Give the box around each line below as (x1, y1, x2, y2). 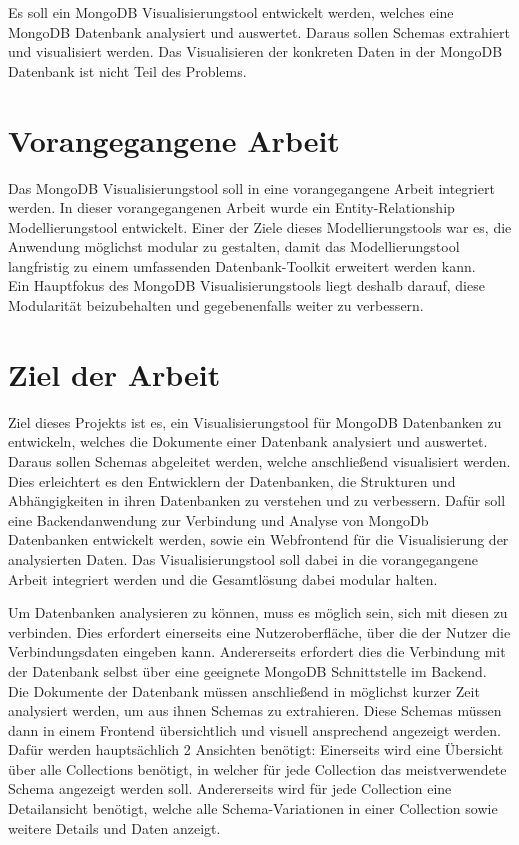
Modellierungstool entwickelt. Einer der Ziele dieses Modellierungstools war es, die (8, 216, 512, 237)
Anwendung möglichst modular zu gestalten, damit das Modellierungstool (8, 236, 460, 257)
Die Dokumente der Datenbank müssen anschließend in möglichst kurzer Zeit (8, 680, 480, 701)
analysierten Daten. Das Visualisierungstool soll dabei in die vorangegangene (8, 548, 478, 569)
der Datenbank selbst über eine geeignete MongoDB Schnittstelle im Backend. (8, 660, 487, 681)
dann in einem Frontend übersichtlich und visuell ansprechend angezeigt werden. (8, 719, 501, 740)
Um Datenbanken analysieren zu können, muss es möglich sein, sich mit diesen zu (8, 602, 508, 623)
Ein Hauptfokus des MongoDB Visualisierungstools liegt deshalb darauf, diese (8, 275, 485, 296)
